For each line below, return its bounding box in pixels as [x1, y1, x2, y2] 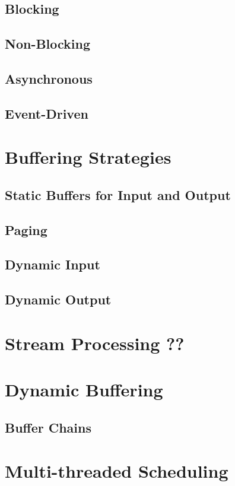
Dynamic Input [5, 255, 100, 274]
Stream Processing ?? [5, 331, 185, 355]
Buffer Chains [5, 418, 92, 436]
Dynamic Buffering [5, 377, 163, 402]
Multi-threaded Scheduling [5, 459, 228, 483]
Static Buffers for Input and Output [5, 185, 231, 204]
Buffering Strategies [5, 145, 172, 169]
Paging [5, 220, 47, 239]
